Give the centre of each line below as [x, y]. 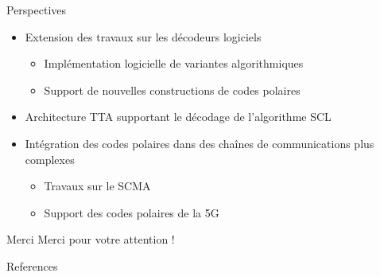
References [32, 265]
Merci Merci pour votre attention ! [91, 239]
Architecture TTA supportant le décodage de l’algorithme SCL [178, 117]
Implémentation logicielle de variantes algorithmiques [174, 63]
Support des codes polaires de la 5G [132, 212]
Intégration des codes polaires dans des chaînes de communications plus [200, 143]
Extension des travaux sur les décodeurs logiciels [143, 36]
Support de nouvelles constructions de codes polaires [172, 90]
